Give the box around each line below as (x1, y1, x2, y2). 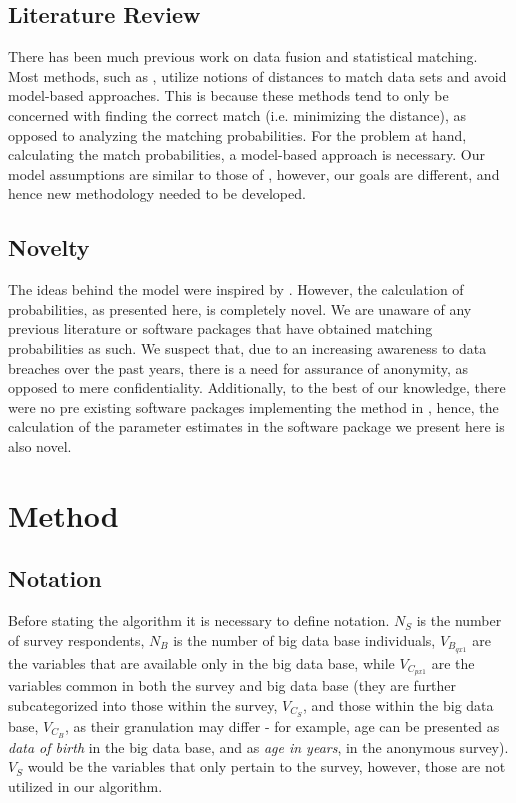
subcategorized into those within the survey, (8, 694, 278, 715)
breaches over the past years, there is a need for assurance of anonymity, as (8, 357, 468, 378)
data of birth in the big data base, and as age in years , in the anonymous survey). (8, 736, 509, 757)
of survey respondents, (8, 629, 145, 650)
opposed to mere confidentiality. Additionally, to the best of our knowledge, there (8, 377, 506, 398)
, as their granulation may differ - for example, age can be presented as (64, 715, 500, 736)
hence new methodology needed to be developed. (8, 183, 306, 204)
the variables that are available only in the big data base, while (8, 652, 395, 673)
